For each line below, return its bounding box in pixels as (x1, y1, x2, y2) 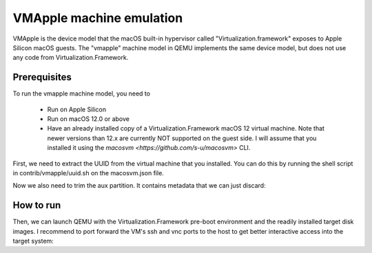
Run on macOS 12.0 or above (47, 115, 130, 123)
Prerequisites (12, 71, 72, 83)
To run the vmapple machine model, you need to (12, 89, 151, 98)
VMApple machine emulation (12, 10, 183, 25)
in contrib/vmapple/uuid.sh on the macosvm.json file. (12, 168, 165, 177)
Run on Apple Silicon (47, 105, 107, 113)
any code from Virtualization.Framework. (12, 54, 129, 62)
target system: (12, 237, 54, 245)
